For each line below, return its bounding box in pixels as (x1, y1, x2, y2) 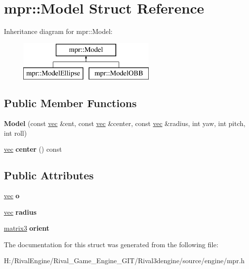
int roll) (4, 127, 27, 138)
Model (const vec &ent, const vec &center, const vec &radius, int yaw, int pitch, (4, 118, 246, 128)
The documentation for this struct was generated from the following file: (4, 239, 218, 249)
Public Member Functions (4, 95, 137, 111)
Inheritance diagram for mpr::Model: (4, 26, 113, 36)
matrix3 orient (4, 223, 49, 233)
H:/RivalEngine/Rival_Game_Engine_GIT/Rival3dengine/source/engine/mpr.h (4, 255, 245, 266)
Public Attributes (4, 168, 94, 183)
